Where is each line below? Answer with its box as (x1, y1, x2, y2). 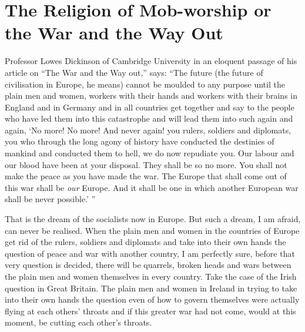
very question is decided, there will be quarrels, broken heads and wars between (5, 259, 291, 271)
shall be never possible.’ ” (5, 193, 96, 205)
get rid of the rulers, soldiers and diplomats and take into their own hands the (5, 236, 286, 248)
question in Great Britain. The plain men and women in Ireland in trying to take (5, 281, 297, 294)
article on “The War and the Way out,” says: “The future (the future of (5, 66, 263, 78)
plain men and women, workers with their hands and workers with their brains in (5, 89, 297, 102)
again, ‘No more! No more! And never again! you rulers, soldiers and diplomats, (5, 123, 291, 136)
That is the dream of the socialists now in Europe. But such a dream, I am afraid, (5, 213, 301, 225)
